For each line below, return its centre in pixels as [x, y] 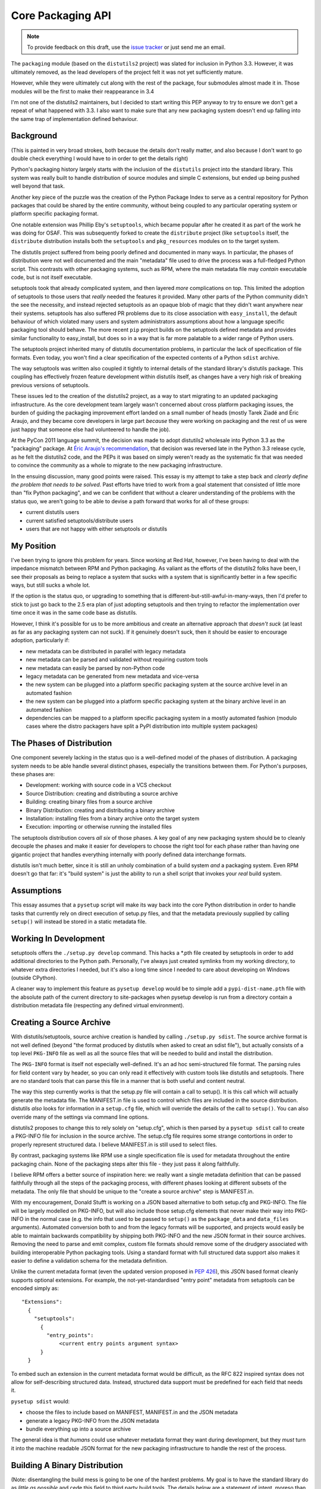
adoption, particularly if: [40, 640]
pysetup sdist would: [40, 1401]
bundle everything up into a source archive [78, 1429]
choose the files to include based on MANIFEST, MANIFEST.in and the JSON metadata [132, 1412]
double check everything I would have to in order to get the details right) [100, 158]
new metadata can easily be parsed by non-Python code [95, 668]
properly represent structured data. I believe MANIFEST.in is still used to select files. [114, 1144]
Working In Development [58, 938]
